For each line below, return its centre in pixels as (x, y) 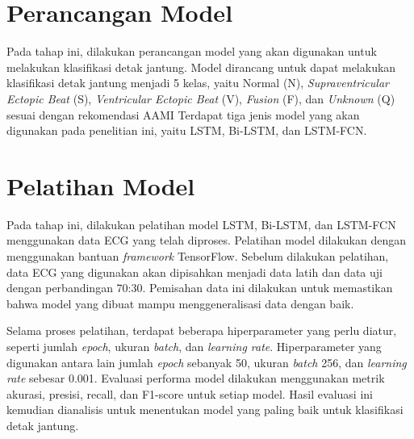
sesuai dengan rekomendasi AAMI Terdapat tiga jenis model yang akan (183, 114)
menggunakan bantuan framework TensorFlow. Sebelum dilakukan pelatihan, (198, 256)
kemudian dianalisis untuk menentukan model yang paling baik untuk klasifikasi (205, 410)
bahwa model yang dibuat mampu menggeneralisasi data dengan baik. (180, 303)
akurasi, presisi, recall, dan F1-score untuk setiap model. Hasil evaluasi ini (190, 393)
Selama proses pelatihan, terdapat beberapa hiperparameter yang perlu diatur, (202, 330)
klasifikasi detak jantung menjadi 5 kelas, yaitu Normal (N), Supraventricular (198, 83)
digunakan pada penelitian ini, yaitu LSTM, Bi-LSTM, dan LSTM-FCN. (187, 130)
